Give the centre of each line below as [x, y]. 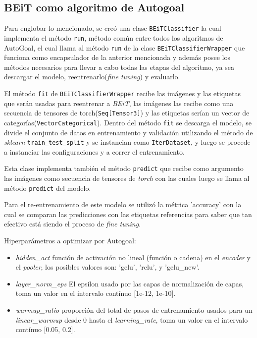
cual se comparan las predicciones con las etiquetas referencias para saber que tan [128, 214]
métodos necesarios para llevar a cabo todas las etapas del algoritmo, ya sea [119, 67]
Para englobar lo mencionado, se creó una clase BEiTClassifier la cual [113, 28]
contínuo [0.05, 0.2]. [45, 329]
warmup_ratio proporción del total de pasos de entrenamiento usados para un [134, 310]
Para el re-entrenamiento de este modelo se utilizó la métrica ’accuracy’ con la [123, 204]
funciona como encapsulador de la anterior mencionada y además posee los [117, 57]
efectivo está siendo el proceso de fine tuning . [73, 224]
